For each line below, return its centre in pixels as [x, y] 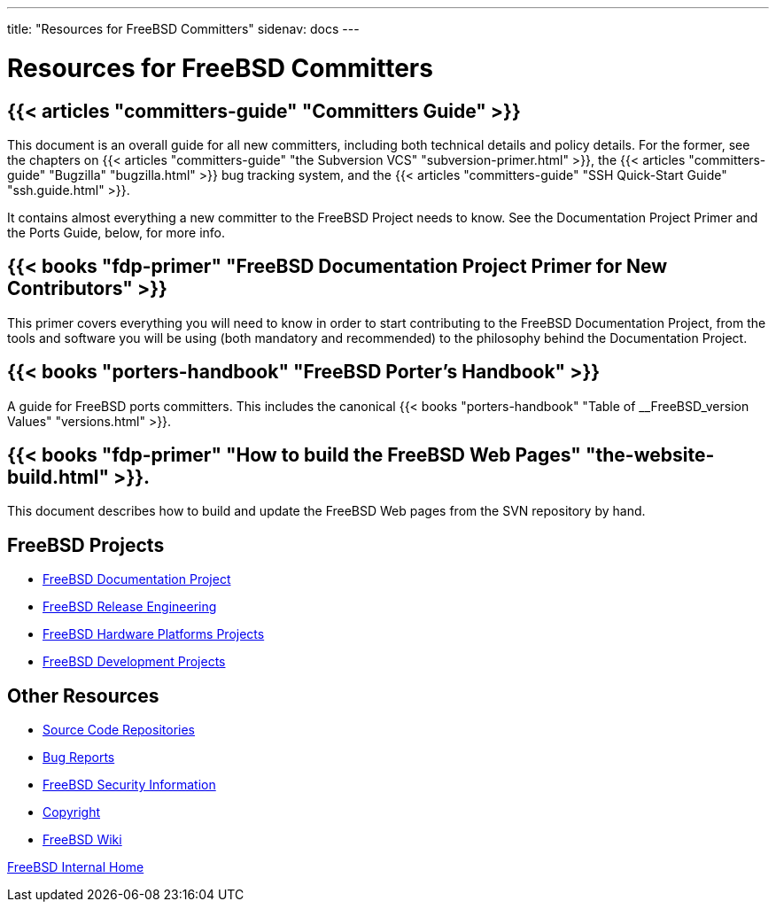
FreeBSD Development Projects [134, 662]
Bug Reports [79, 757]
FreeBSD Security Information [129, 785]
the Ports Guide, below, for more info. [116, 232]
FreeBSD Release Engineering [130, 607]
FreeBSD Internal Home [76, 867]
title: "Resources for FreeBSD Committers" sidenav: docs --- [183, 29]
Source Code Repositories [119, 730]
